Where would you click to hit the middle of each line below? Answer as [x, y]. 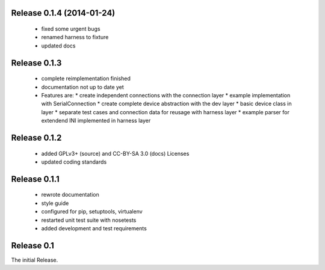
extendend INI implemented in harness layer [96, 121]
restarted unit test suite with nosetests [89, 220]
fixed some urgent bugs [71, 29]
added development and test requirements [94, 228]
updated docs [58, 46]
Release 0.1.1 [35, 179]
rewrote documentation [70, 195]
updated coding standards [74, 162]
